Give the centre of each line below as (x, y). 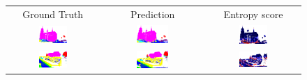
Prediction (153, 14)
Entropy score (253, 14)
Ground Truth (53, 14)
